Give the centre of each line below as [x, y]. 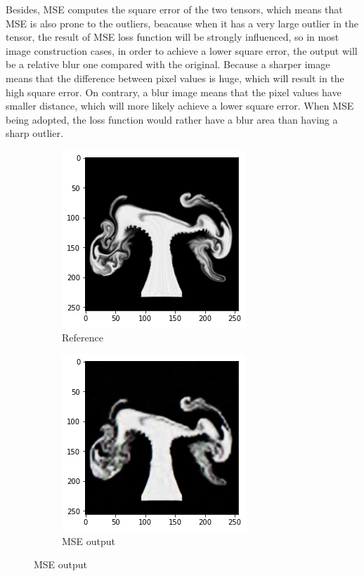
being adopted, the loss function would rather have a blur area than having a [172, 119]
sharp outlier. [34, 133]
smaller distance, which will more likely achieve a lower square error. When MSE [180, 106]
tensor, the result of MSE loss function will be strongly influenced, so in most [173, 37]
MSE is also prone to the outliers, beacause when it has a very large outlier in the [182, 23]
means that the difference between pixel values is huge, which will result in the [175, 78]
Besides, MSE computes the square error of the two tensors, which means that [174, 9]
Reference [83, 337]
